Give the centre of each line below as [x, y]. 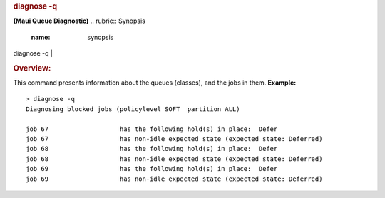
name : [41, 37]
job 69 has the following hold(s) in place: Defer [152, 169]
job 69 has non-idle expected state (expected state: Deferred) [174, 179]
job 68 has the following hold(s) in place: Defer [152, 149]
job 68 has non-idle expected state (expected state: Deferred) [174, 159]
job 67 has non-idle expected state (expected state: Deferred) [174, 139]
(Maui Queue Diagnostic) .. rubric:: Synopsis [79, 21]
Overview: [32, 68]
